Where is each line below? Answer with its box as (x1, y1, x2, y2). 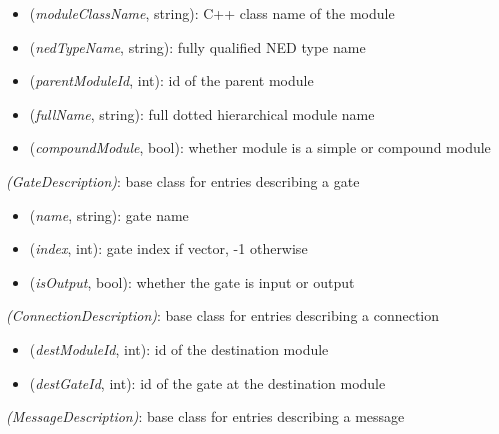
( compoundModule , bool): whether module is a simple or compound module (29, 137, 491, 158)
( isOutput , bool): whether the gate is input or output (29, 271, 355, 292)
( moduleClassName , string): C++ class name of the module (29, 3, 395, 23)
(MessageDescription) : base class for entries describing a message (6, 406, 405, 427)
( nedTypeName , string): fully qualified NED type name (29, 36, 366, 57)
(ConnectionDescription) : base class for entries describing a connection (6, 305, 440, 326)
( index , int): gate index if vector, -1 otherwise (29, 238, 308, 259)
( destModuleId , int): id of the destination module (29, 338, 329, 359)
